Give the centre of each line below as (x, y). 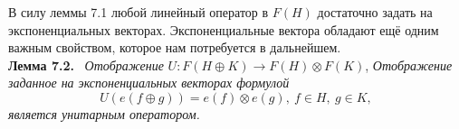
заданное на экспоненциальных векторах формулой (149, 83)
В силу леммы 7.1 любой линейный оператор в (139, 12)
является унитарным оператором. (104, 113)
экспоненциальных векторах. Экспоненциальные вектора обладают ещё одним (224, 29)
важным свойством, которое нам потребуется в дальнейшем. (175, 47)
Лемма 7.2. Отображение (86, 64)
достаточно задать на (375, 12)
